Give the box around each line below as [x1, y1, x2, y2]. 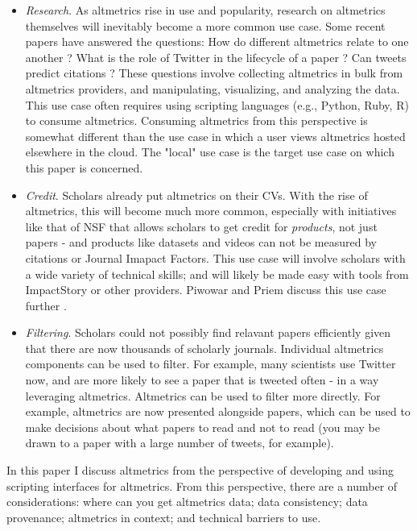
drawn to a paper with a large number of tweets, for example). [25, 434, 334, 451]
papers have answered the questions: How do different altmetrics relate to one [25, 33, 409, 50]
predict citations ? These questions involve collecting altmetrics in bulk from [25, 64, 403, 81]
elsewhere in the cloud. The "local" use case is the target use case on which [25, 143, 394, 160]
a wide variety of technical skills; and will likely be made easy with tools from [25, 265, 409, 282]
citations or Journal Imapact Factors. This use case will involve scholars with [25, 249, 406, 266]
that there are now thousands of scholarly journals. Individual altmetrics [25, 339, 384, 356]
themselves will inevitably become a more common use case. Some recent [25, 17, 386, 34]
